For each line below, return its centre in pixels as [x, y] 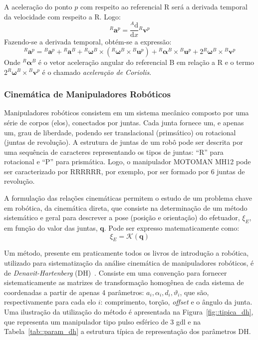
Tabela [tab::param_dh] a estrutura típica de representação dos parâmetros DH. [128, 331]
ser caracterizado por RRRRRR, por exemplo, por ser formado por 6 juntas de [125, 171]
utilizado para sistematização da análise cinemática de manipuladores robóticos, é [129, 263]
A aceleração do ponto [38, 6]
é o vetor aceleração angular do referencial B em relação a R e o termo [146, 62]
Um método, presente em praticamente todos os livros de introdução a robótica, [127, 253]
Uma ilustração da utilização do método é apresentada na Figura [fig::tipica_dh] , [129, 312]
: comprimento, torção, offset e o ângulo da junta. [176, 302]
